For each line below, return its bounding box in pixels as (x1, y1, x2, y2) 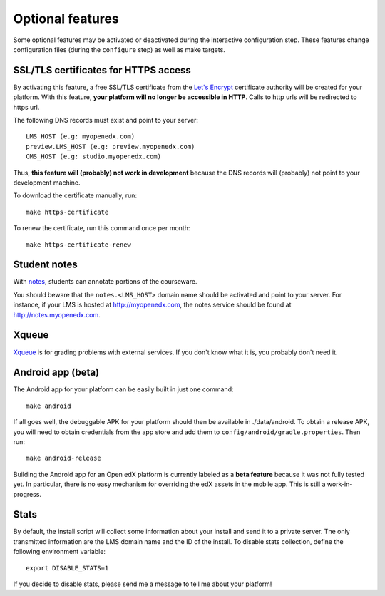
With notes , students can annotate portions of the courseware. (13, 277, 197, 286)
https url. (13, 103, 40, 111)
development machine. (13, 178, 81, 187)
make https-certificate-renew (26, 240, 132, 249)
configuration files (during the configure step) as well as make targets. (13, 45, 226, 53)
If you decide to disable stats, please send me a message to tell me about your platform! (13, 580, 272, 588)
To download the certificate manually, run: (13, 191, 138, 200)
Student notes (13, 259, 78, 271)
